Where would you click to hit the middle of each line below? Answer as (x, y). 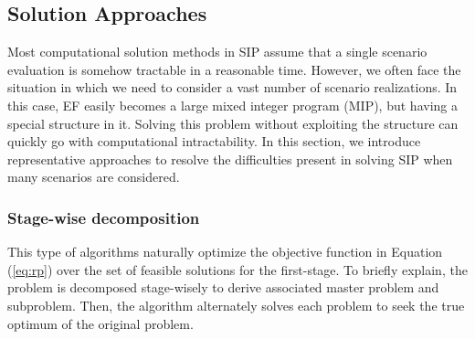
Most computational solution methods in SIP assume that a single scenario (217, 52)
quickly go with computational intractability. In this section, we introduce (214, 141)
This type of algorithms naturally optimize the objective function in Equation (225, 252)
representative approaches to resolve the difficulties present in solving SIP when (230, 159)
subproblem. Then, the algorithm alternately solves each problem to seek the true (236, 305)
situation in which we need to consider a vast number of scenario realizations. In (232, 87)
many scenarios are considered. (94, 177)
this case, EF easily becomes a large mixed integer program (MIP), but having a (232, 105)
